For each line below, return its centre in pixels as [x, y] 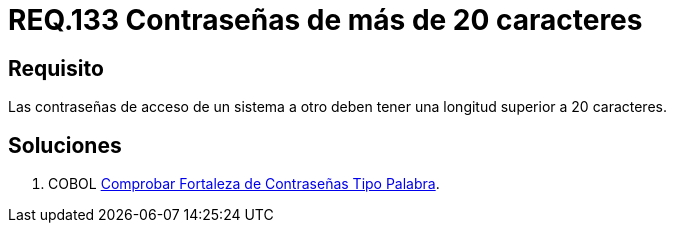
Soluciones [65, 145]
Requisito [56, 68]
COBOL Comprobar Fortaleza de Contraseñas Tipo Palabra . [244, 184]
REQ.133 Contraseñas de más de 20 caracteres [325, 20]
